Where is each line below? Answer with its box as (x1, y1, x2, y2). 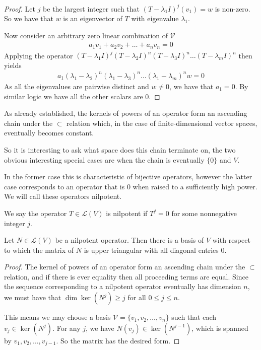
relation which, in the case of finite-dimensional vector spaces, (67, 117, 257, 128)
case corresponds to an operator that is (4, 181, 125, 191)
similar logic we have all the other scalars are (4, 91, 143, 101)
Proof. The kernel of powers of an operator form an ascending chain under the (4, 261, 245, 272)
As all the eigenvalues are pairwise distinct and (4, 81, 149, 91)
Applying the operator (4, 50, 73, 60)
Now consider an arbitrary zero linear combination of (4, 30, 168, 40)
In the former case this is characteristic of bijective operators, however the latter (4, 171, 252, 182)
